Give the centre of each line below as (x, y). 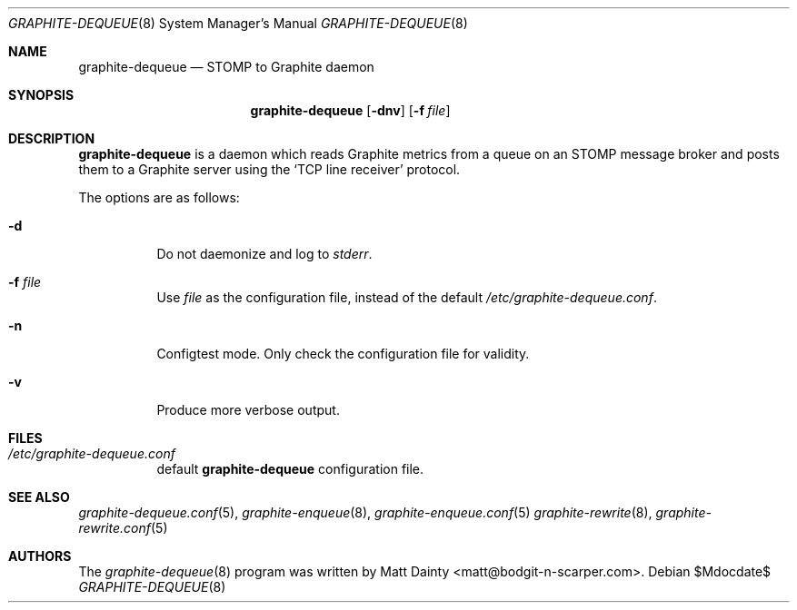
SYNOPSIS (41, 95)
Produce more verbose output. (248, 410)
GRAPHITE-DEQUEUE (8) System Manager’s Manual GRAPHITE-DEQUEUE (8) (238, 23)
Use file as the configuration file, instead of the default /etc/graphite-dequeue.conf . (407, 297)
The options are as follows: (159, 197)
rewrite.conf (115, 528)
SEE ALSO (39, 497)
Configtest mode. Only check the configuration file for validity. (343, 354)
